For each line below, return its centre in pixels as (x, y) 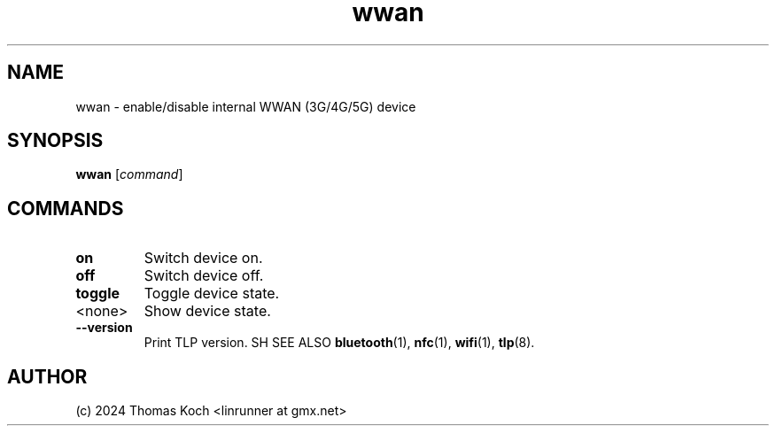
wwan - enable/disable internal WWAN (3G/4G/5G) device (246, 106)
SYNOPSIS (55, 141)
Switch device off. (204, 276)
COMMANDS (66, 208)
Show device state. (207, 311)
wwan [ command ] (129, 174)
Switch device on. (203, 258)
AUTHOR (47, 376)
